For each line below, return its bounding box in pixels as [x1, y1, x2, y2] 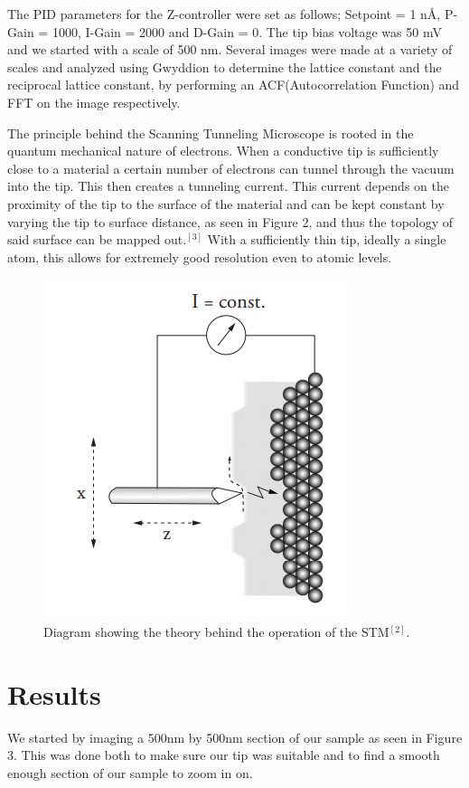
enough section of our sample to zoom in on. [7, 763, 253, 782]
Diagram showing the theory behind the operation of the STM [43, 622, 389, 641]
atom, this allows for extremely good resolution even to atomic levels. [7, 247, 392, 266]
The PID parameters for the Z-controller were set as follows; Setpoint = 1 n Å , [7, 5, 441, 23]
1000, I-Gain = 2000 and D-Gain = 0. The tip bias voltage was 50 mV [52, 22, 442, 41]
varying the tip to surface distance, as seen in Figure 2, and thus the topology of [7, 212, 454, 231]
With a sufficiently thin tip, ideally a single [207, 230, 446, 249]
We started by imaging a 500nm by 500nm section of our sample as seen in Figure [7, 727, 463, 746]
